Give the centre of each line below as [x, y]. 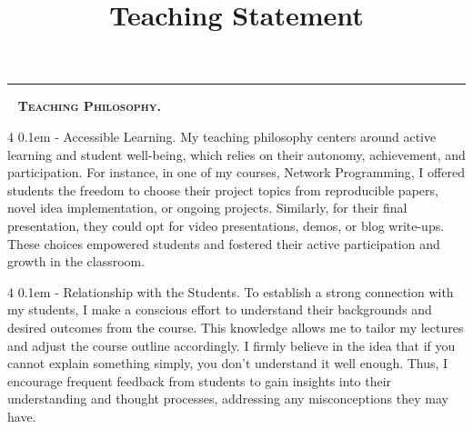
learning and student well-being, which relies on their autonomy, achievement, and [236, 154]
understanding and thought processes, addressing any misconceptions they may [228, 399]
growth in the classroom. [76, 261]
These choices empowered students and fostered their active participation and [224, 243]
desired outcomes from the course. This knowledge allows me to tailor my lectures [236, 327]
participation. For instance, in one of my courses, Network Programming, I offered [236, 172]
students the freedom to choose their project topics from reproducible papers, [223, 190]
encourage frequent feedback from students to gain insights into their [200, 380]
